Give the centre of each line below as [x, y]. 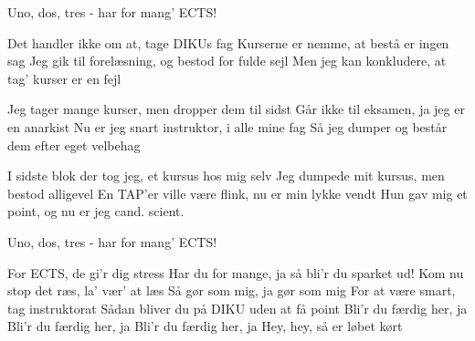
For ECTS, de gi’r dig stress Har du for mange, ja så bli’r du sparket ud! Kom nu [236, 272]
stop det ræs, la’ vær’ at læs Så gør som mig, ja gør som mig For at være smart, [232, 290]
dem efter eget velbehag [74, 145]
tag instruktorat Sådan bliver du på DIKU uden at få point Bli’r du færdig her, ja [237, 308]
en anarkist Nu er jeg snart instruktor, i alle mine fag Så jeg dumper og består [227, 126]
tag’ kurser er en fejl [64, 78]
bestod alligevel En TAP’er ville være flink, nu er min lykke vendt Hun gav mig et [237, 193]
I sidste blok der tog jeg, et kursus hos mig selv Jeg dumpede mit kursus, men [226, 176]
